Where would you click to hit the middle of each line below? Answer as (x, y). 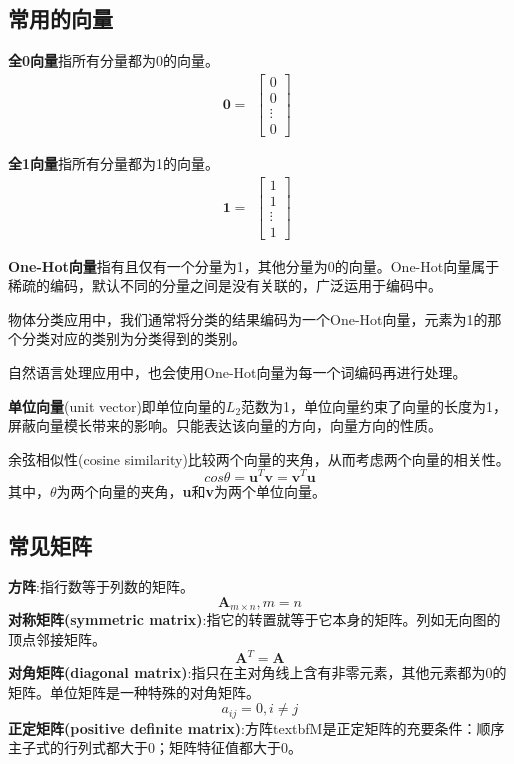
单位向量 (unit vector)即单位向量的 (117, 405)
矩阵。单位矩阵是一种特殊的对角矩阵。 (134, 691)
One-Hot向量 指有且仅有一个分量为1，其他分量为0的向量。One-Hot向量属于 (254, 265)
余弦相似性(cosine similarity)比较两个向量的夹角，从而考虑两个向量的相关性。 (259, 458)
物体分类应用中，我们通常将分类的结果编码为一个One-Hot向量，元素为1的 (248, 318)
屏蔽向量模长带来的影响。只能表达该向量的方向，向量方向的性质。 (225, 425)
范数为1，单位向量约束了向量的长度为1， (374, 405)
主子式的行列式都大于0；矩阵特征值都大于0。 (155, 747)
